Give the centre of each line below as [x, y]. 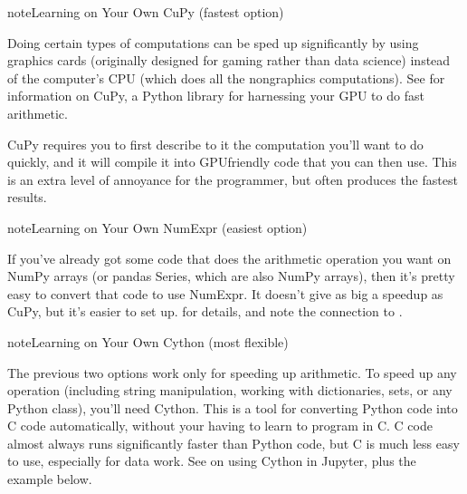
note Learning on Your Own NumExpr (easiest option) [157, 227]
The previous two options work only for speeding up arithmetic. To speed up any [232, 372]
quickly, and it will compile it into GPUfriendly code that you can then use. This [232, 162]
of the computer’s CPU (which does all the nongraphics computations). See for [226, 77]
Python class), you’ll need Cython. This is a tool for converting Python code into [233, 407]
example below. [50, 479]
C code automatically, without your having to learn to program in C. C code [220, 426]
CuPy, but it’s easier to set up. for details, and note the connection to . [205, 311]
